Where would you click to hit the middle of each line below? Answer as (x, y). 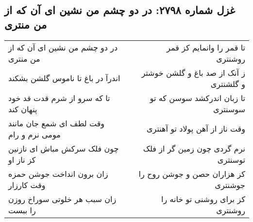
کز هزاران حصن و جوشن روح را (192, 173)
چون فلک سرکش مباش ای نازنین (64, 148)
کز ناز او (22, 159)
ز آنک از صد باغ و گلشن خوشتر (193, 72)
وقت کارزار (27, 185)
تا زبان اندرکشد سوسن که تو (197, 98)
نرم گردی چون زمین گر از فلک (194, 148)
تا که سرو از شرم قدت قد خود (59, 98)
